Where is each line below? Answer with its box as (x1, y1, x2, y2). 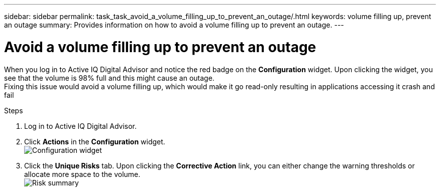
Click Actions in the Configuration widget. (24, 137, 165, 146)
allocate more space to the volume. (24, 169, 141, 178)
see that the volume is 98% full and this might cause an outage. (4, 73, 214, 82)
